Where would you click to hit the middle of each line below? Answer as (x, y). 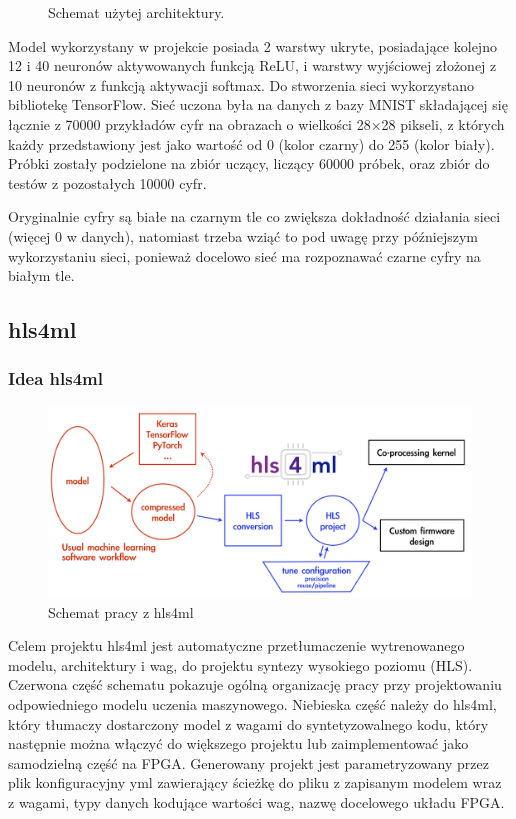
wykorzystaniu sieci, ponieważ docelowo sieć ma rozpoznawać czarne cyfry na (244, 255)
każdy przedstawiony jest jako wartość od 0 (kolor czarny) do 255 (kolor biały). (251, 143)
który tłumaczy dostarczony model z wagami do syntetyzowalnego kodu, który (248, 723)
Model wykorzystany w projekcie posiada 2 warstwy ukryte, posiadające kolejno (252, 45)
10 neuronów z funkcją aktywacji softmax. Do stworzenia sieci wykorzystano (241, 84)
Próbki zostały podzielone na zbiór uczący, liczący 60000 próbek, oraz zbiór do (249, 163)
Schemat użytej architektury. (136, 12)
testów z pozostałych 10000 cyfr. (107, 182)
